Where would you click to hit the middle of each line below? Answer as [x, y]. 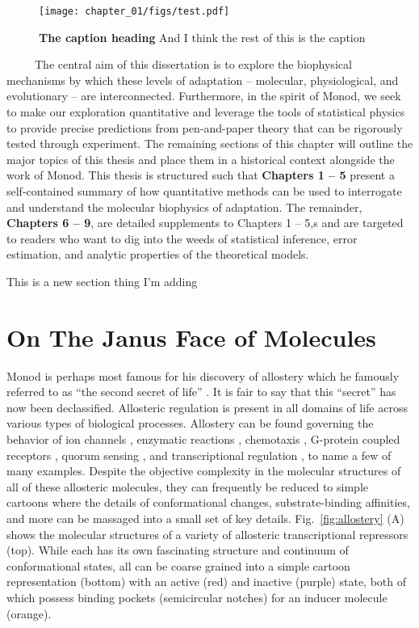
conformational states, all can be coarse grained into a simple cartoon [178, 565]
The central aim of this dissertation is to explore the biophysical [193, 64]
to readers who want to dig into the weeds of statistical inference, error [182, 238]
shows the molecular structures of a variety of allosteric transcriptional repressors [207, 534]
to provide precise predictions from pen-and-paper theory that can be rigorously [205, 127]
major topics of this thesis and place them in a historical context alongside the [201, 159]
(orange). [29, 613]
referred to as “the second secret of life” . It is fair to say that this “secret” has [201, 392]
